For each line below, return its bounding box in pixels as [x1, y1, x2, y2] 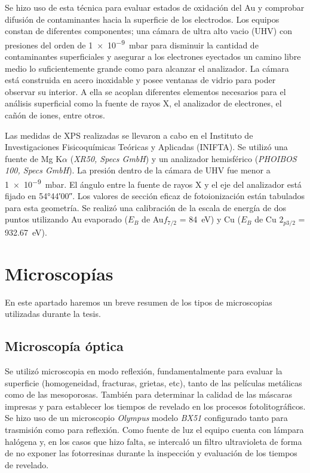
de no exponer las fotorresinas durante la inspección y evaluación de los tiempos [5, 447, 297, 459]
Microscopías [5, 261, 113, 285]
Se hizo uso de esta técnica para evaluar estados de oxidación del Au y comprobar [5, 1, 305, 13]
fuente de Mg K [5, 152, 63, 164]
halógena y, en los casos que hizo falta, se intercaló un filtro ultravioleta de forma [5, 435, 302, 447]
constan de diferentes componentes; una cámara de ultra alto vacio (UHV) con [5, 25, 292, 37]
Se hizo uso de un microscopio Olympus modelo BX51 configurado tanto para [5, 411, 288, 424]
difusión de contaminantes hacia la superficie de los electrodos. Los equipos [5, 13, 280, 25]
